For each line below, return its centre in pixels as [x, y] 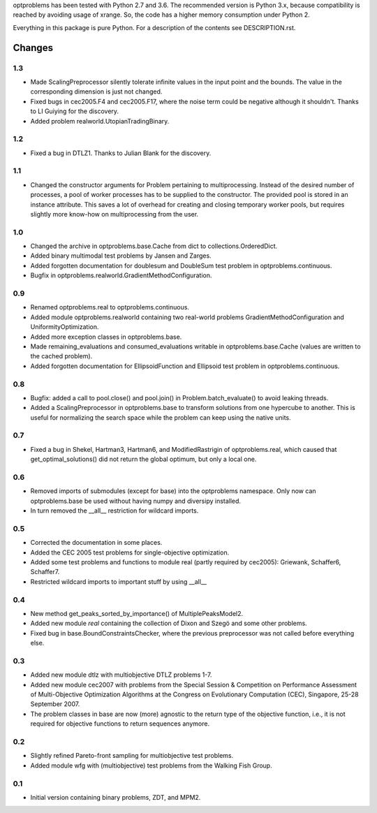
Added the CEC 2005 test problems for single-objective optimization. [130, 552]
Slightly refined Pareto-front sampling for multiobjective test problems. [132, 756]
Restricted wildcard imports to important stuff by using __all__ [119, 581]
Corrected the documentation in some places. [96, 543]
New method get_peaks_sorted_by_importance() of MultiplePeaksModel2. [137, 613]
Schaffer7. [45, 572]
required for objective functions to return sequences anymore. [120, 724]
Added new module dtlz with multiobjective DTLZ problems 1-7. [121, 675]
